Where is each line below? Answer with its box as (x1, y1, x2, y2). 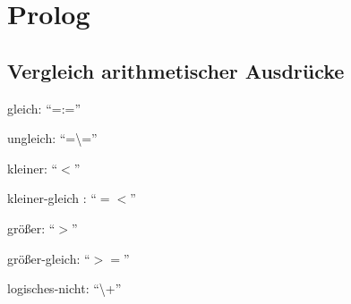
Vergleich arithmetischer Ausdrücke (7, 56, 345, 84)
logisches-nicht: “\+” (7, 279, 122, 298)
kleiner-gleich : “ (7, 189, 97, 207)
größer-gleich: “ (7, 249, 90, 267)
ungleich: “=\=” (7, 129, 98, 148)
